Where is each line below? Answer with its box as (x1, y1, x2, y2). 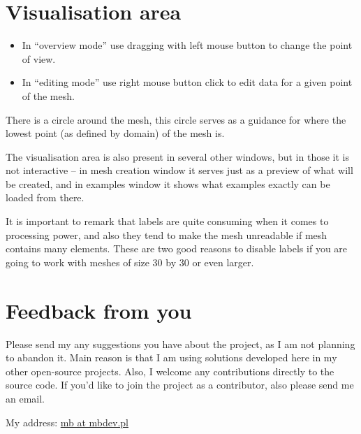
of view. (22, 51, 56, 66)
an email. (6, 391, 45, 405)
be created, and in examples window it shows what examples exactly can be (6, 176, 330, 191)
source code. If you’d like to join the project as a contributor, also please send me (6, 377, 354, 392)
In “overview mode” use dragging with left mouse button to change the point (22, 38, 353, 52)
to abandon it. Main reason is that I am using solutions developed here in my (6, 350, 337, 365)
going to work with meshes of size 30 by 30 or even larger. (6, 254, 254, 269)
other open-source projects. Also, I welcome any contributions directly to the (6, 363, 334, 378)
